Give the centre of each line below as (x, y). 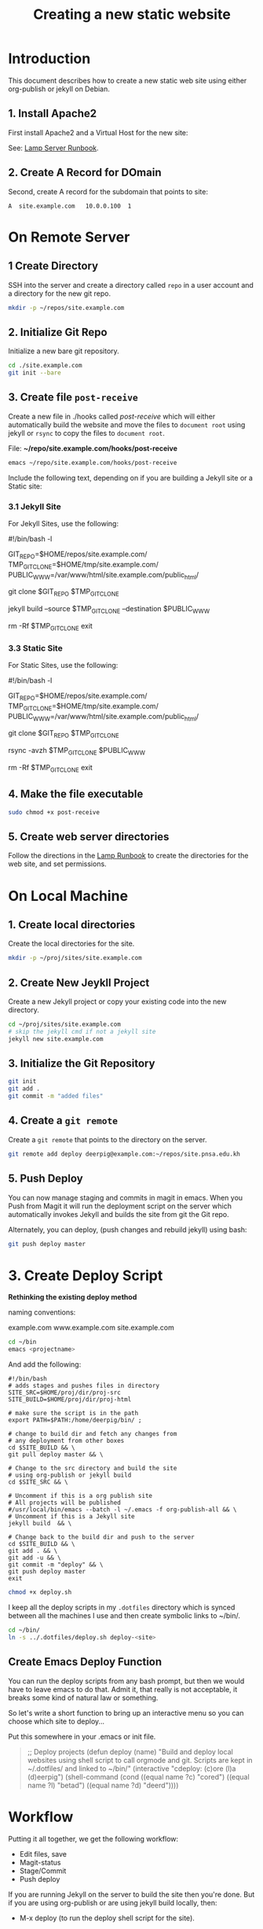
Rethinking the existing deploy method (73, 1297)
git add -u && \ (35, 1558)
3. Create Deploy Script (86, 1275)
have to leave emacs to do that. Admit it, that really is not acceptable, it (123, 1689)
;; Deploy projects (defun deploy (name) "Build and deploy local (130, 1751)
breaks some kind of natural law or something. (83, 1698)
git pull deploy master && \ (56, 1455)
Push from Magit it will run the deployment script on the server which (120, 1206)
